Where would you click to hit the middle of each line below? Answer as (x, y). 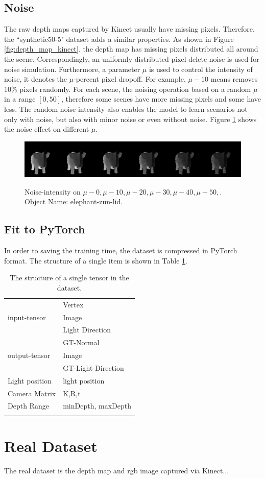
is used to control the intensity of (201, 69)
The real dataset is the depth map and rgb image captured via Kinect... (117, 470)
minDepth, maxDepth (97, 406)
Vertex (73, 304)
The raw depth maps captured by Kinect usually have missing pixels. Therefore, (129, 29)
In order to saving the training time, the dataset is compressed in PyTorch (121, 250)
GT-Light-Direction (93, 367)
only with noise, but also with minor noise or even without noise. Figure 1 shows (130, 119)
